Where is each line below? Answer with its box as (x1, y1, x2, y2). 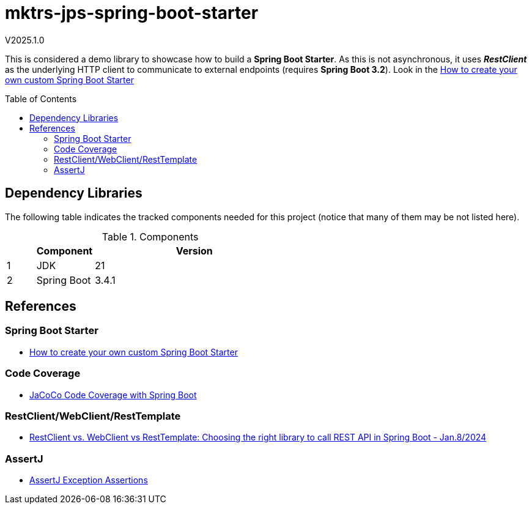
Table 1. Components (102, 230, 199, 243)
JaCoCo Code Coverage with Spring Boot (29, 389, 197, 400)
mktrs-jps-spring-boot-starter (5, 2, 259, 23)
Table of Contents (5, 93, 77, 104)
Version (175, 244, 213, 257)
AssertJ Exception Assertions (29, 475, 148, 486)
